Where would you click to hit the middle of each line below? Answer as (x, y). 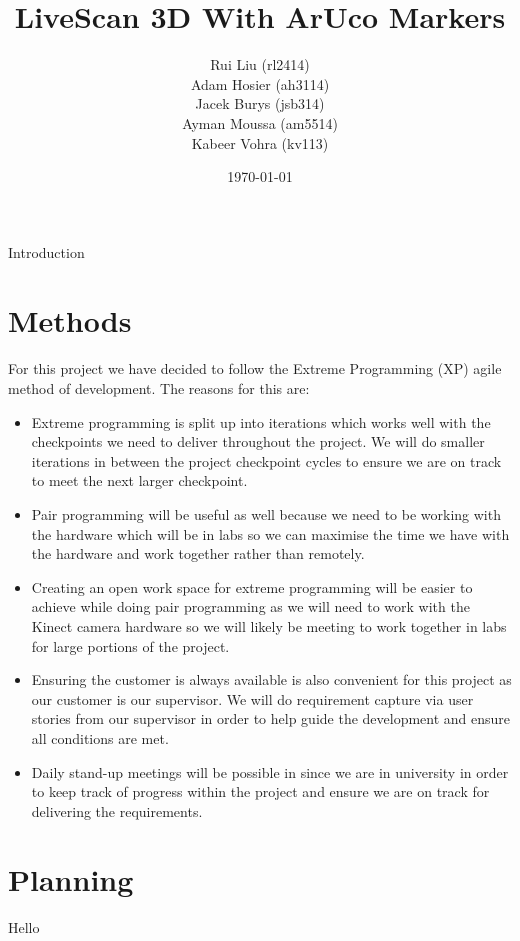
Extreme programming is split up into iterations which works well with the (261, 421)
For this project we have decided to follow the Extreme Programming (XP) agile (255, 368)
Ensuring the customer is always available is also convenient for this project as (271, 679)
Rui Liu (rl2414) (260, 64)
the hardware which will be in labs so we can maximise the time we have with (270, 533)
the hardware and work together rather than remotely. (198, 553)
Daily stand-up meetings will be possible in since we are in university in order (270, 771)
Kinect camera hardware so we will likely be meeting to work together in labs (269, 625)
